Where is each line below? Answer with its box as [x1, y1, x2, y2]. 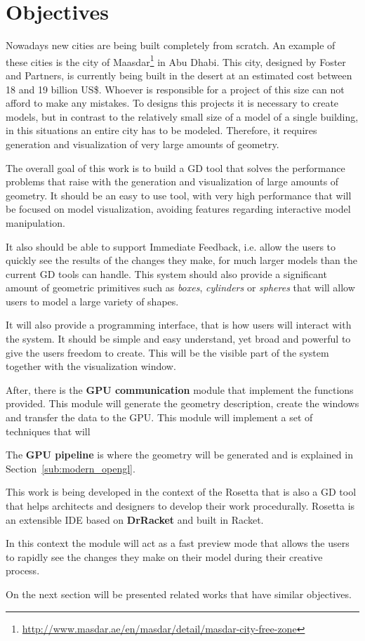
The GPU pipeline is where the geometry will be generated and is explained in [6, 447, 353, 462]
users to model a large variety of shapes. [6, 293, 179, 308]
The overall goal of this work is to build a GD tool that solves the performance [6, 160, 345, 175]
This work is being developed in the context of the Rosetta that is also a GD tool [6, 484, 357, 499]
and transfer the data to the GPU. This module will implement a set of [6, 410, 313, 425]
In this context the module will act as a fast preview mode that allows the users [6, 536, 350, 550]
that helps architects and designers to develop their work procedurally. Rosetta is [6, 498, 355, 513]
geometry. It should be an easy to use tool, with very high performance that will [6, 187, 352, 202]
